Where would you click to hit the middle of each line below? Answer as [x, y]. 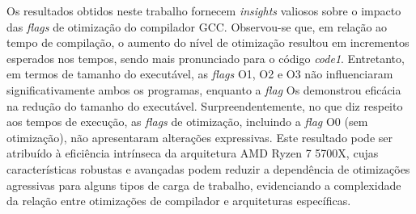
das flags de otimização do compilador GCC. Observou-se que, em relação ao [197, 26]
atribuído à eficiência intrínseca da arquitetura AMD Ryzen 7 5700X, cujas [193, 153]
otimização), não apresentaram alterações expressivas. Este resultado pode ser [200, 137]
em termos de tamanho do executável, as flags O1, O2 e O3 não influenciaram [200, 74]
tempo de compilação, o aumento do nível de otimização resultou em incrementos [208, 42]
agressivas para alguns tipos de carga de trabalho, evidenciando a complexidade [204, 185]
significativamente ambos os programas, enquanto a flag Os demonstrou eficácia [204, 89]
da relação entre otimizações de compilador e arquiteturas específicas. [179, 201]
